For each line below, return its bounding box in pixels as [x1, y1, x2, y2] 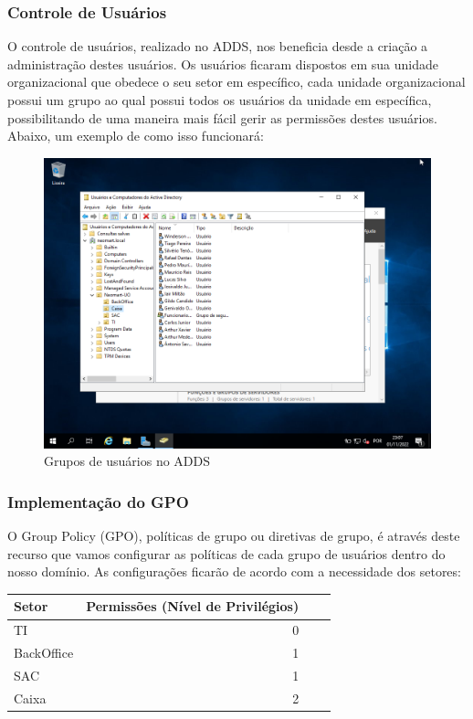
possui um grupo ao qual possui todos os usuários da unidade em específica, [7, 90, 432, 109]
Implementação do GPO [7, 490, 189, 513]
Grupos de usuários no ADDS [44, 451, 211, 471]
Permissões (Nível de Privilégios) [86, 597, 300, 616]
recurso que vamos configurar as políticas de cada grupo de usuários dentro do [7, 544, 446, 563]
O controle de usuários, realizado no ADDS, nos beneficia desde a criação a [7, 37, 428, 56]
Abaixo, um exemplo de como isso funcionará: [7, 126, 264, 145]
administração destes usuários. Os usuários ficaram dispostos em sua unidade [7, 54, 439, 73]
